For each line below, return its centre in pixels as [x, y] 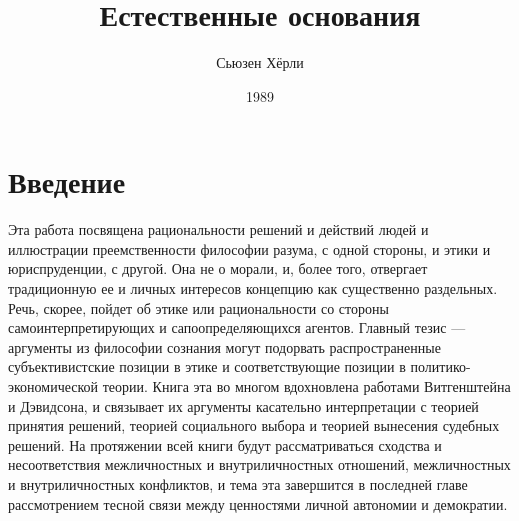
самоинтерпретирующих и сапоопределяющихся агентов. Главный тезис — [237, 327]
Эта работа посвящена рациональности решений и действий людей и [218, 229]
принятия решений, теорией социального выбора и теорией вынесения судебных [254, 425]
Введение [67, 181]
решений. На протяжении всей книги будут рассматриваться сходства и [225, 444]
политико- [440, 366]
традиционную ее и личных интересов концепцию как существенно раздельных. [253, 288]
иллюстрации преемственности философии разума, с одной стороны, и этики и [249, 248]
